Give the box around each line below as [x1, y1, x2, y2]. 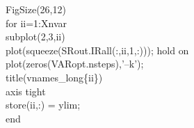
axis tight [6, 83, 46, 98]
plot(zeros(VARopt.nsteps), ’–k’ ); [6, 56, 144, 71]
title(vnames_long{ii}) [6, 70, 103, 84]
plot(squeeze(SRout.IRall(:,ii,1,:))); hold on [6, 42, 189, 57]
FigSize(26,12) [6, 2, 66, 16]
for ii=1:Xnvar [6, 15, 67, 30]
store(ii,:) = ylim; [6, 97, 81, 112]
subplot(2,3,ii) [6, 29, 65, 44]
